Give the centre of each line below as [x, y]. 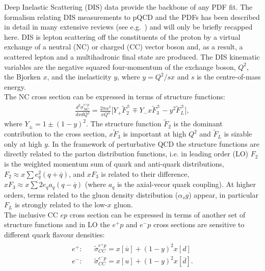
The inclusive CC [31, 214]
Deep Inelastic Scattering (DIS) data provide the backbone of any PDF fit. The [128, 7]
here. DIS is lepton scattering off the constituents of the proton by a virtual [122, 36]
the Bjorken [22, 77]
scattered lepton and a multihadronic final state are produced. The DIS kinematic [132, 56]
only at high [23, 143]
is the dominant [198, 124]
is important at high [155, 134]
